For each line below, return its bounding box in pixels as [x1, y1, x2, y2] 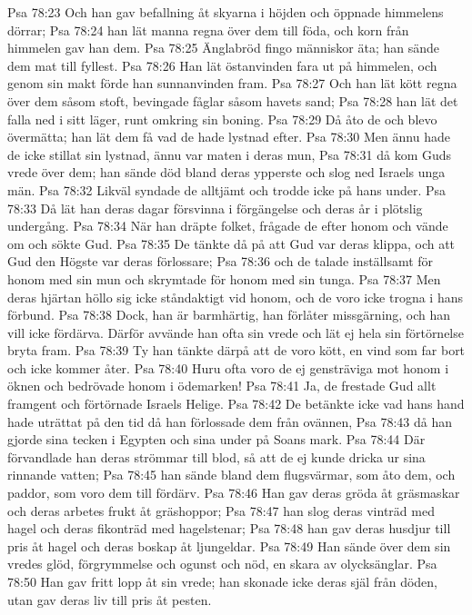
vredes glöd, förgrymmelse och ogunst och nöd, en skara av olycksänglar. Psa [7, 554, 437, 573]
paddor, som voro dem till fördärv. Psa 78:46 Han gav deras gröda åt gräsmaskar [7, 483, 460, 502]
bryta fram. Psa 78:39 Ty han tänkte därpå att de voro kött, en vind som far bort [7, 341, 466, 360]
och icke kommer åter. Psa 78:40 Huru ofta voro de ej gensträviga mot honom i [7, 358, 449, 377]
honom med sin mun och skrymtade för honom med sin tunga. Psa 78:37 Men [7, 269, 441, 288]
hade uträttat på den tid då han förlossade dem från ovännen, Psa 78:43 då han [7, 412, 453, 431]
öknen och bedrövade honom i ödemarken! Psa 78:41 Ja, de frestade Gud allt [7, 376, 437, 395]
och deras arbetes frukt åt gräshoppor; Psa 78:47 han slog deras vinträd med [7, 501, 435, 520]
